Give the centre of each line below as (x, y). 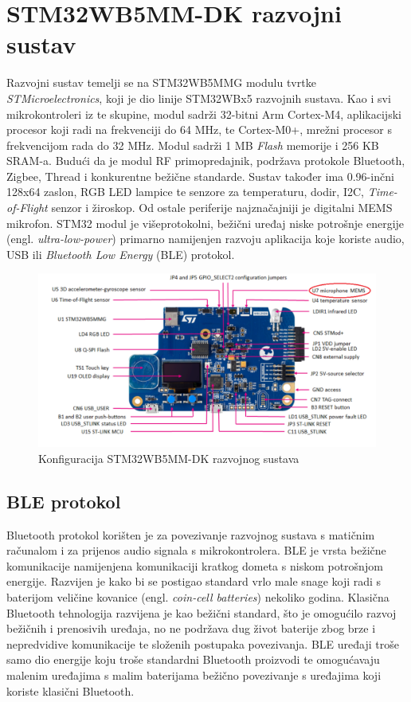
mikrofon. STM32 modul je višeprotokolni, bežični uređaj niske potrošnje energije (205, 223)
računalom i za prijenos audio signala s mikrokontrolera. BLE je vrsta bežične (196, 550)
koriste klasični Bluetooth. (70, 690)
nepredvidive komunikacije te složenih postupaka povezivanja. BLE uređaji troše (203, 643)
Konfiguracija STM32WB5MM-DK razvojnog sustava (169, 458)
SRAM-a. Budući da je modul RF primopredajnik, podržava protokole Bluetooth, (206, 161)
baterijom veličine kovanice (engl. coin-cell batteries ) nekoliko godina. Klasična (198, 597)
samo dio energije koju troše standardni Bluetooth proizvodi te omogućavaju (193, 659)
